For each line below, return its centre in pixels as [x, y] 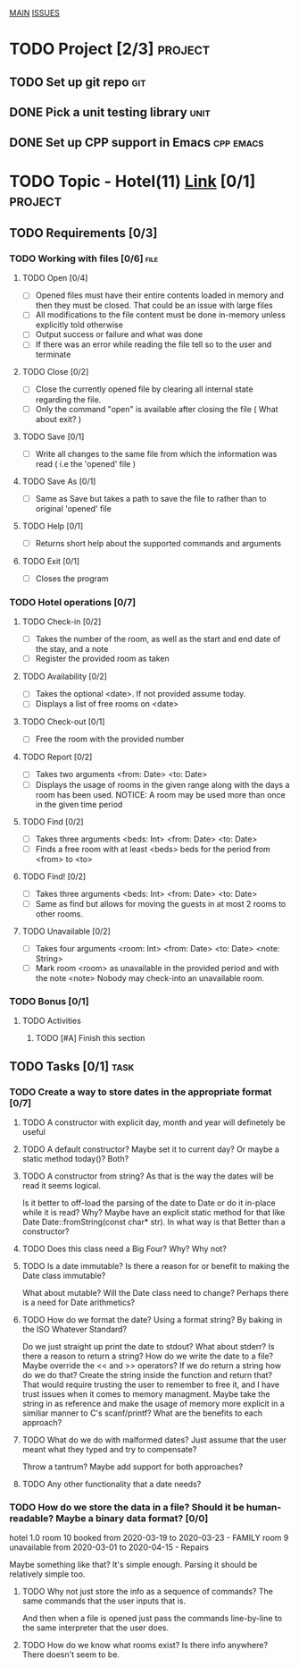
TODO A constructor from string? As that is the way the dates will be [148, 1176]
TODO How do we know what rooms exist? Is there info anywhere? [145, 1646]
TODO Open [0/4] [55, 278]
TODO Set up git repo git [78, 82]
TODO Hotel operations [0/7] [73, 602]
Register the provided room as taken [102, 659]
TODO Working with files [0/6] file [84, 258]
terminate [53, 355]
